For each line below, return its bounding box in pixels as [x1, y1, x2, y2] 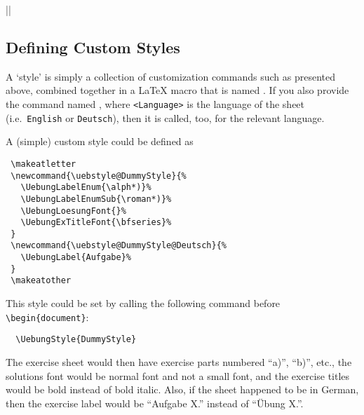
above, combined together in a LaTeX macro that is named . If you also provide [6, 83, 349, 97]
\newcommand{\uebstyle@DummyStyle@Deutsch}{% [11, 240, 227, 251]
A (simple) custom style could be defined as [6, 134, 194, 149]
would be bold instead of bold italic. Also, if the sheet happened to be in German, [6, 382, 359, 397]
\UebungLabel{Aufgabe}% [20, 252, 131, 263]
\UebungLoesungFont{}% [20, 205, 126, 216]
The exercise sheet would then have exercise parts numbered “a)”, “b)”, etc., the [6, 355, 352, 369]
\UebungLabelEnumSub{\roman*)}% [20, 193, 172, 204]
